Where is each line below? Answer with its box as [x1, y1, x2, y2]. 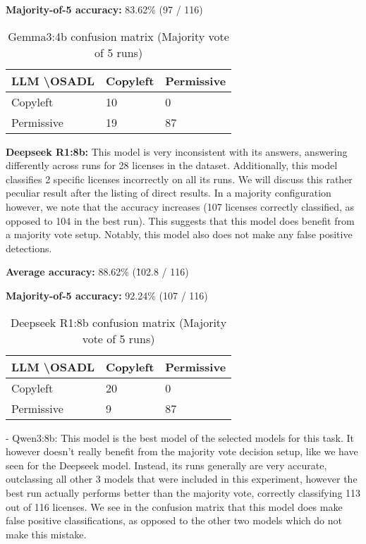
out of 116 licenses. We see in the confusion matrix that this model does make [6, 499, 343, 514]
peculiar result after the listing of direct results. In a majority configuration [6, 185, 331, 200]
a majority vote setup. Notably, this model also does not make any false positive [6, 227, 353, 242]
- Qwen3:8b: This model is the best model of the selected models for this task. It [6, 430, 355, 445]
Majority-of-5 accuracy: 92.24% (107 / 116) [6, 288, 208, 302]
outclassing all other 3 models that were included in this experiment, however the [6, 471, 358, 486]
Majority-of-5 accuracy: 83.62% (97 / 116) [6, 2, 203, 16]
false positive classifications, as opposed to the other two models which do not [6, 513, 343, 528]
